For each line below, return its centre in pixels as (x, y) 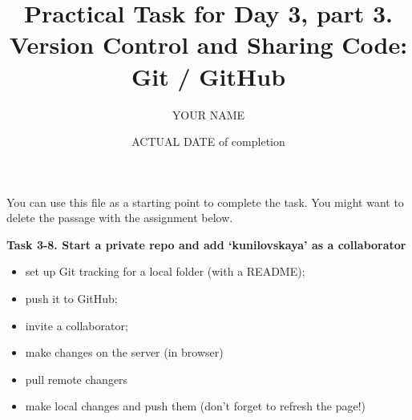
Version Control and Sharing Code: (208, 44)
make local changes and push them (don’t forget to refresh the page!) (196, 406)
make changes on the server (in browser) (124, 352)
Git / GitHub (208, 76)
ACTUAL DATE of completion (208, 141)
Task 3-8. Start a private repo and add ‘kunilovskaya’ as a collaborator (206, 244)
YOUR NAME (208, 114)
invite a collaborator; (77, 325)
